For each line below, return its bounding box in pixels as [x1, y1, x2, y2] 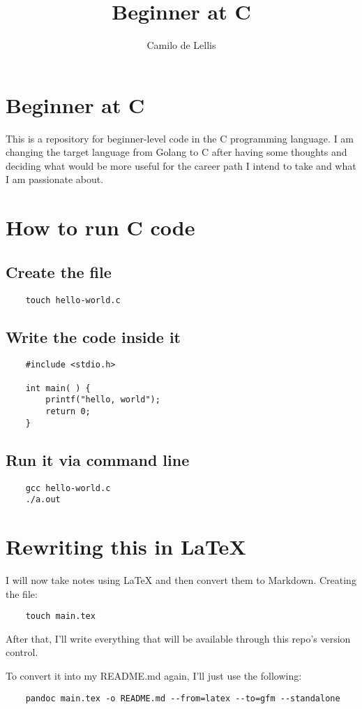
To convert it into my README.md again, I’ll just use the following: [6, 668, 302, 683]
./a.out [25, 495, 61, 505]
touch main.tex [25, 611, 96, 622]
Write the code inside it [6, 326, 181, 347]
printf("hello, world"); [45, 395, 160, 405]
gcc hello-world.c [25, 483, 111, 493]
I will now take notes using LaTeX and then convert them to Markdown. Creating [6, 573, 356, 587]
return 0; [45, 407, 91, 417]
